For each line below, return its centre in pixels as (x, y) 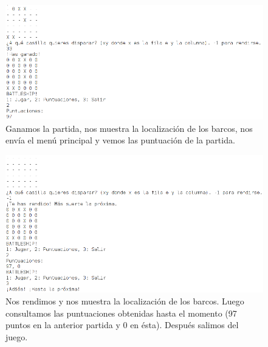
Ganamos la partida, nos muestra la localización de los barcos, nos (129, 128)
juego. (17, 336)
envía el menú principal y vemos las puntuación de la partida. (120, 140)
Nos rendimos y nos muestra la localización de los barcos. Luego (125, 301)
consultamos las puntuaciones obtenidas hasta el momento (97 (121, 313)
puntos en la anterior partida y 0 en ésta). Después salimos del (122, 325)
